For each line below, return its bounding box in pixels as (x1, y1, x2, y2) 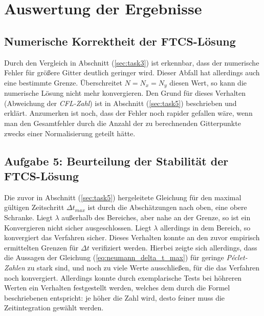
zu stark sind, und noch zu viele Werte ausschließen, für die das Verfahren (27, 262, 260, 272)
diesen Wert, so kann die (169, 77, 247, 88)
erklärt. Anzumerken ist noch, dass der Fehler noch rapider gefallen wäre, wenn (4, 108, 253, 118)
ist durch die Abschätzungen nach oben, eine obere (87, 202, 247, 213)
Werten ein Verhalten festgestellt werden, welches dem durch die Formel (4, 282, 230, 293)
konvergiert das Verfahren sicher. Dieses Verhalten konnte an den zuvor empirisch (4, 232, 260, 243)
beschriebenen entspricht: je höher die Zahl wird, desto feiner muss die (4, 292, 225, 303)
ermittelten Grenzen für (4, 242, 79, 252)
